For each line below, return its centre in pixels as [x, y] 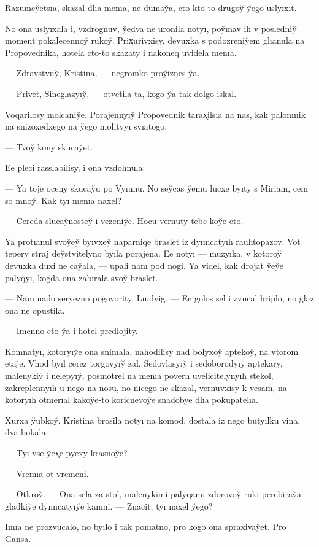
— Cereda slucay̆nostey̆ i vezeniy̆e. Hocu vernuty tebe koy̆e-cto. [124, 221]
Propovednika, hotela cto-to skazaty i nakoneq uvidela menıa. [121, 52]
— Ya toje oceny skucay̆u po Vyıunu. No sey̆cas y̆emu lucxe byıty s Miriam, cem [156, 188]
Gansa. [18, 538]
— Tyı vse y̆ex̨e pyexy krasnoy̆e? [66, 453]
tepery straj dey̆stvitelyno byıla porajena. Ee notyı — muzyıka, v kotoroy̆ [143, 253]
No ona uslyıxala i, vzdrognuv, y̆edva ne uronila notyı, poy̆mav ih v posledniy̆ [151, 28]
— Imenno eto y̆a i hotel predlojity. [71, 331]
